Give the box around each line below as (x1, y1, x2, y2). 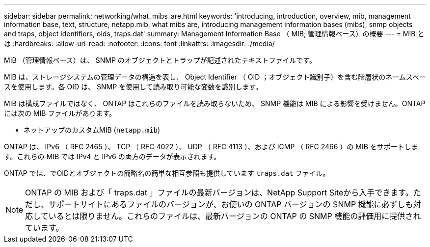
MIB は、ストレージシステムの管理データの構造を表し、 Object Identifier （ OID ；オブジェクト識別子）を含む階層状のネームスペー (4, 73, 426, 81)
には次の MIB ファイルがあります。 (4, 109, 116, 117)
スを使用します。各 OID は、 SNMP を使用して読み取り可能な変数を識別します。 (4, 82, 263, 91)
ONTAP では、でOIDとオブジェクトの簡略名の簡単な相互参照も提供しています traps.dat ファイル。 (4, 169, 330, 177)
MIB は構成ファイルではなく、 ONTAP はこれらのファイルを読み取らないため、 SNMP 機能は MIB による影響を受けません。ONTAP (4, 99, 426, 108)
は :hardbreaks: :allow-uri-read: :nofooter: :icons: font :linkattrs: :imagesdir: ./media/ (4, 39, 275, 48)
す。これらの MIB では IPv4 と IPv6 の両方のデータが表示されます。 (4, 152, 221, 161)
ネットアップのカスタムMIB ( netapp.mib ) (24, 126, 161, 134)
